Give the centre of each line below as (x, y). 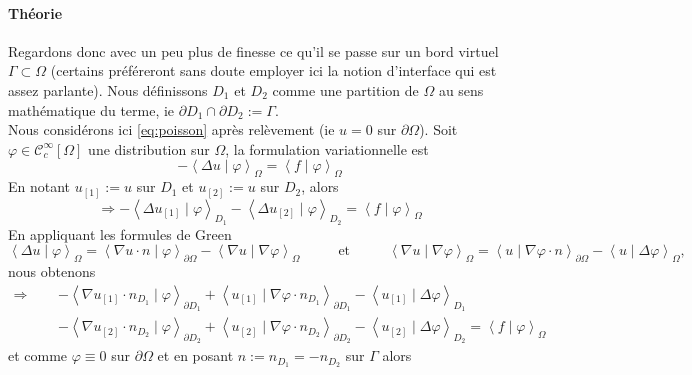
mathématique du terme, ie (91, 109)
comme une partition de (345, 89)
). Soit (438, 129)
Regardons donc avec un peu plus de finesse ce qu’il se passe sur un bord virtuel (253, 50)
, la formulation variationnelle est (327, 148)
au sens (461, 89)
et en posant (195, 355)
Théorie (35, 12)
